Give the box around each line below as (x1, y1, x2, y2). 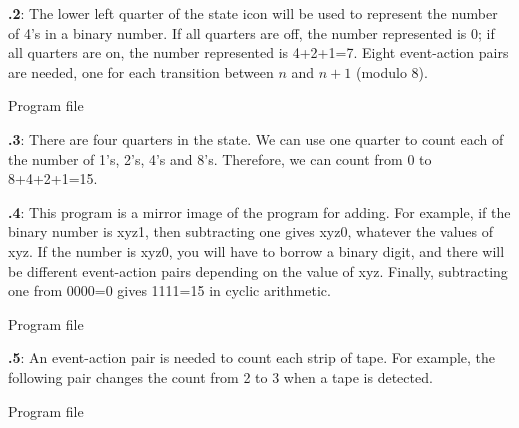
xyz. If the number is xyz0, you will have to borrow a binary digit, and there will (8, 240, 505, 261)
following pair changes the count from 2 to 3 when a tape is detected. (8, 366, 433, 387)
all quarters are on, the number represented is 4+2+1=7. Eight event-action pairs (8, 42, 509, 63)
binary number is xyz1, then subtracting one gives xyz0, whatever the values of (8, 221, 494, 242)
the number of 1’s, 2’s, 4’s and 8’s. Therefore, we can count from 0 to (8, 148, 432, 169)
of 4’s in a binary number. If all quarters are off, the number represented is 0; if (8, 22, 495, 43)
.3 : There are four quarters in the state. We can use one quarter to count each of (8, 128, 504, 149)
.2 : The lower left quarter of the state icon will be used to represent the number (8, 3, 498, 23)
